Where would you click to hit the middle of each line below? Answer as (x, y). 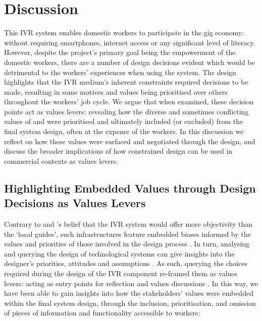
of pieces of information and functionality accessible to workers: (102, 313)
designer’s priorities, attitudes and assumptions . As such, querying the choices (126, 263)
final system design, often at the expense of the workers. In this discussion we (124, 131)
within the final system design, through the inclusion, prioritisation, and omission (130, 303)
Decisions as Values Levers (75, 203)
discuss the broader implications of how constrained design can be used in (118, 151)
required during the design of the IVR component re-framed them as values (121, 273)
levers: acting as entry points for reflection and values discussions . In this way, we (131, 283)
